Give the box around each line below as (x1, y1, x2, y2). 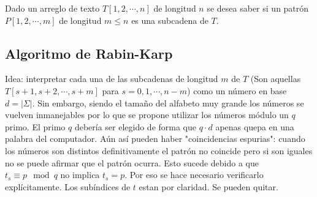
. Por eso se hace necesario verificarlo (124, 168, 264, 181)
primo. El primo (5, 120, 66, 133)
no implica (60, 168, 100, 181)
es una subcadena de (131, 13, 208, 26)
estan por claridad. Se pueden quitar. (139, 180, 278, 193)
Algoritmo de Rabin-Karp (5, 43, 173, 62)
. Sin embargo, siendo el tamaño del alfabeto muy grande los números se (32, 96, 304, 109)
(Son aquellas (250, 72, 301, 85)
